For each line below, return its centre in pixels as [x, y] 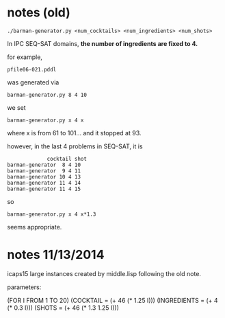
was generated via [33, 82]
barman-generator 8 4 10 [44, 165]
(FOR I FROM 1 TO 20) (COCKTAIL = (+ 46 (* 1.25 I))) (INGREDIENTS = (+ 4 [112, 300]
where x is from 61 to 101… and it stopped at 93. [74, 133]
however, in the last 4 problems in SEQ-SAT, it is [75, 146]
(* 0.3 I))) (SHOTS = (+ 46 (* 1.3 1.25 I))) [63, 308]
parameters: [24, 287]
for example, [25, 57]
